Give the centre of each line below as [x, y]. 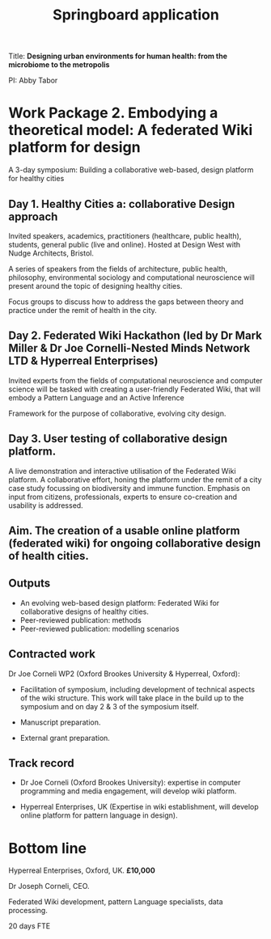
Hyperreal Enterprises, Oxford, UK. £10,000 [82, 870]
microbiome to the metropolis [59, 65]
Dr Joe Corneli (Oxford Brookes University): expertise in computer [130, 783]
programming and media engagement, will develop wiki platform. [128, 791]
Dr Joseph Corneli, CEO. [49, 886]
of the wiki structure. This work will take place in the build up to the [132, 698]
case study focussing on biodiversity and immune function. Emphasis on [129, 488]
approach [33, 216]
